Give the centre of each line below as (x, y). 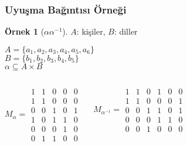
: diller (126, 31)
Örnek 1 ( (25, 31)
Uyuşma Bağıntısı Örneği (66, 9)
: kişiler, (91, 31)
